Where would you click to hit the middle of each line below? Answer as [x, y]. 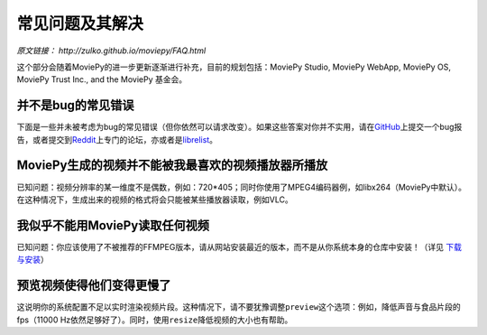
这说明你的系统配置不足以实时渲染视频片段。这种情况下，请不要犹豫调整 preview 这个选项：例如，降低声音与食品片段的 [239, 307]
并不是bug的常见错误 [75, 105]
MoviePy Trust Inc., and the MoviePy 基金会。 [102, 79]
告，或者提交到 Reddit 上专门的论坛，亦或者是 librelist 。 [117, 139]
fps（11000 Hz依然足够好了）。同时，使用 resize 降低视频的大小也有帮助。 [155, 320]
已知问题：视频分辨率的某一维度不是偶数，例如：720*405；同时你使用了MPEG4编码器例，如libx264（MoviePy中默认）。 [241, 187]
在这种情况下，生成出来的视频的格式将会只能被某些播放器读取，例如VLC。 [155, 200]
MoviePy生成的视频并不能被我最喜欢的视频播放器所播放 [172, 166]
